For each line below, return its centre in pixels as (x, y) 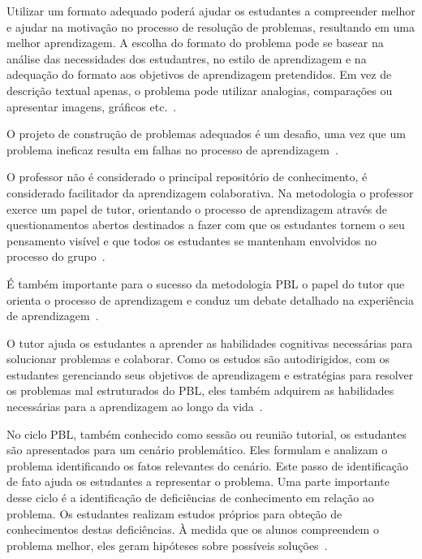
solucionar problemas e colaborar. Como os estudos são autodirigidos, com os (198, 359)
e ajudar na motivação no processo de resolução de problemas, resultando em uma (211, 26)
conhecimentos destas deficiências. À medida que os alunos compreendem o (193, 529)
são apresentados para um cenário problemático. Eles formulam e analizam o (197, 450)
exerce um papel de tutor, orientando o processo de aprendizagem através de (197, 208)
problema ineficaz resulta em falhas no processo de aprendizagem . (172, 149)
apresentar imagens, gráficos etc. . (92, 106)
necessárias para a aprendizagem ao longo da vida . (135, 407)
